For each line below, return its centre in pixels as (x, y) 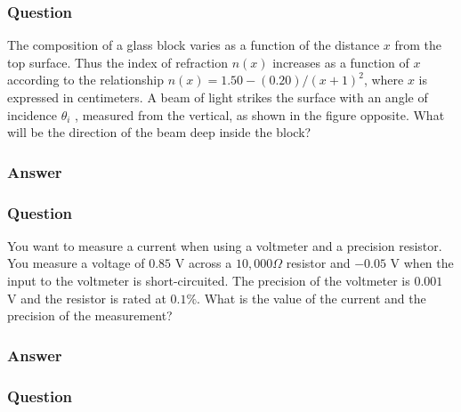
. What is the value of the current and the (311, 298)
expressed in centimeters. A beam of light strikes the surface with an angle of (218, 97)
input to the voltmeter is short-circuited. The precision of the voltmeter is (209, 281)
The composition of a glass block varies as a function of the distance (194, 45)
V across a (203, 263)
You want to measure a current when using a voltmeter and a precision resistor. (225, 245)
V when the (422, 263)
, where (384, 80)
